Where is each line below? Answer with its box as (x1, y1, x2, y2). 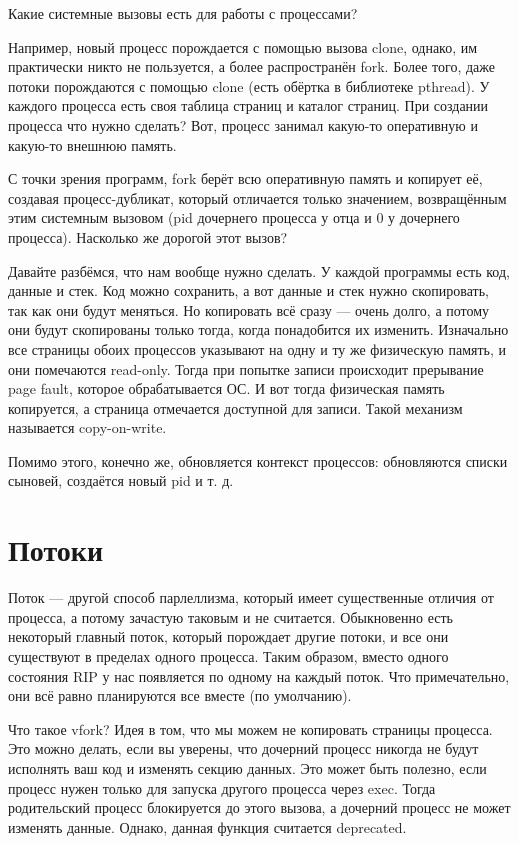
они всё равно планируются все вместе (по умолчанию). (8, 685, 352, 706)
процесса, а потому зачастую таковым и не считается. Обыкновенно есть (8, 606, 453, 627)
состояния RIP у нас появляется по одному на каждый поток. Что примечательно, (8, 665, 510, 686)
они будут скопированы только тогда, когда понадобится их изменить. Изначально (8, 319, 509, 340)
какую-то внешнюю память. (8, 134, 177, 155)
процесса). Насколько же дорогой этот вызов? (8, 226, 288, 247)
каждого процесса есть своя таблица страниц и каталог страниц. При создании (8, 95, 489, 116)
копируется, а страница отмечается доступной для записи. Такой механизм (8, 397, 463, 418)
